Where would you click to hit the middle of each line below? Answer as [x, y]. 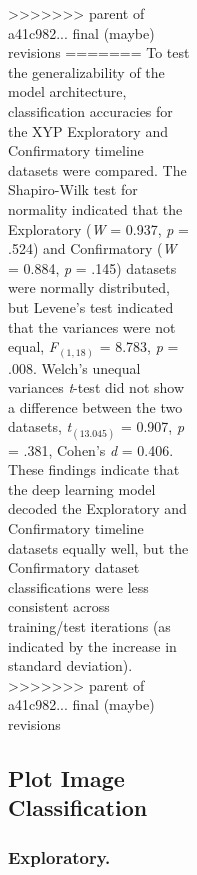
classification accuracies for [90, 110]
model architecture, [67, 91]
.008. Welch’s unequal [74, 367]
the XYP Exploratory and [88, 130]
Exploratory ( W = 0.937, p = [98, 228]
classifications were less [78, 586]
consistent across [59, 606]
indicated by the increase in [92, 645]
